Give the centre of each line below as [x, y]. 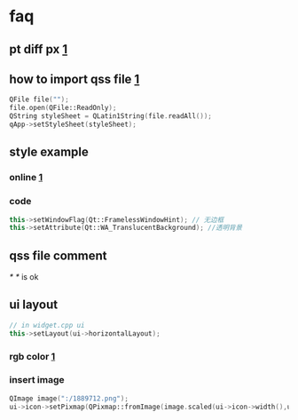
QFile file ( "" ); [39, 99]
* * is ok [24, 277]
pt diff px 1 [39, 49]
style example [49, 152]
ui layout [34, 305]
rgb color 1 [32, 356]
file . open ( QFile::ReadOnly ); [63, 108]
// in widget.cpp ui [47, 325]
